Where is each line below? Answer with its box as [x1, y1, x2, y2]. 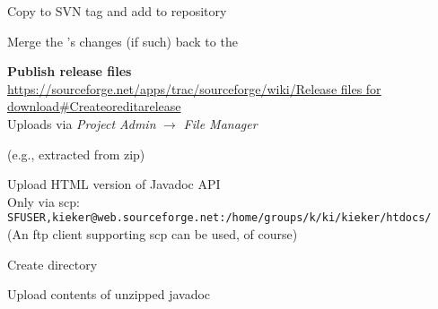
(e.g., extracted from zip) [7, 144, 145, 163]
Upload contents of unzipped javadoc [7, 285, 211, 304]
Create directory [7, 254, 98, 273]
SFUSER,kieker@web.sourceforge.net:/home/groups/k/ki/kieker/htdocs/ [7, 211, 432, 225]
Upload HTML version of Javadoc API [7, 175, 221, 193]
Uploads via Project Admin [7, 114, 156, 133]
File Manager [183, 114, 258, 133]
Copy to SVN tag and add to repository [7, 2, 227, 20]
